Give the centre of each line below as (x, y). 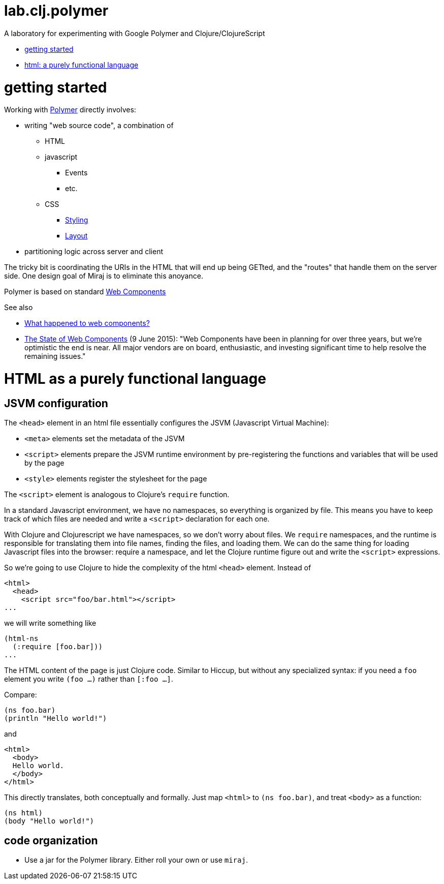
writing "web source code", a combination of (99, 126)
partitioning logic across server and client (94, 252)
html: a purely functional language (82, 65)
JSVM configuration (56, 403)
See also (19, 308)
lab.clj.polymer (56, 11)
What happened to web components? (87, 323)
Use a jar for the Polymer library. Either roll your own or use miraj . (136, 860)
